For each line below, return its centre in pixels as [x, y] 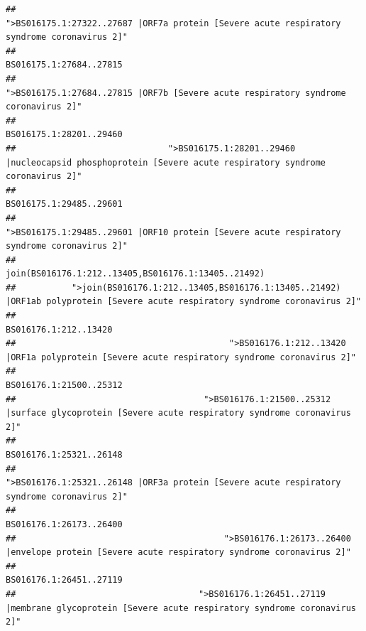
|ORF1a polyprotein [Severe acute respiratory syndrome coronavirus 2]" [181, 357]
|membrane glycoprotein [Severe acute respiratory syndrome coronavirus [181, 608]
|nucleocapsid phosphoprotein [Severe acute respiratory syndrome [166, 162]
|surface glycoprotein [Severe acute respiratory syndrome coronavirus [178, 413]
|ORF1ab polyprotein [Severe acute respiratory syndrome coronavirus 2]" [184, 302]
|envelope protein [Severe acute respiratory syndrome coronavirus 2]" [178, 552]
